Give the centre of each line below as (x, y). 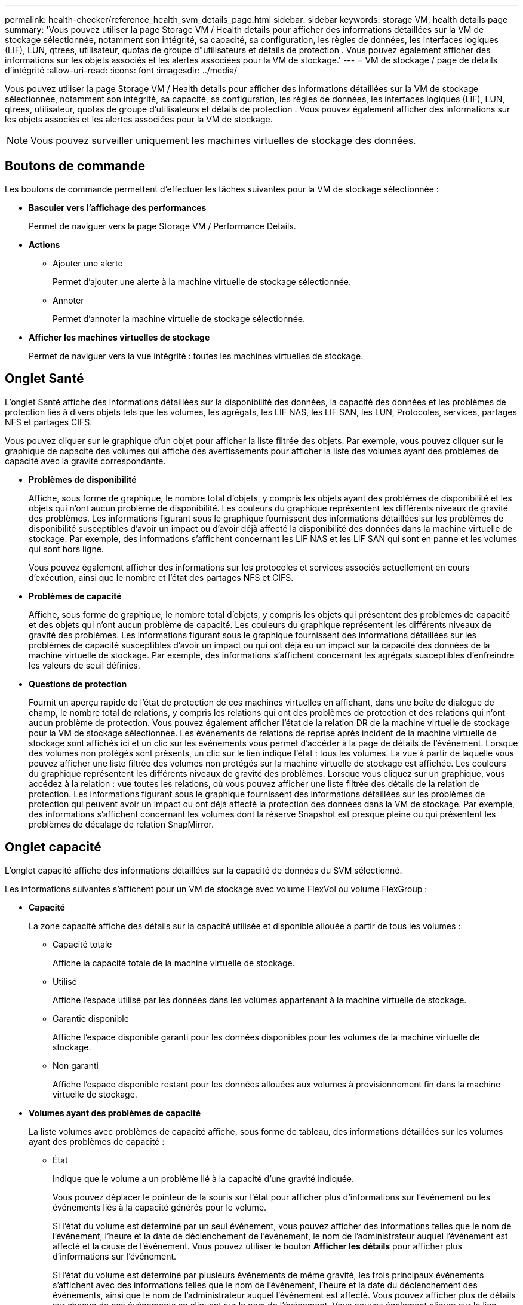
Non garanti (76, 1065)
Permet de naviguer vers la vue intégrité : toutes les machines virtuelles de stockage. (196, 356)
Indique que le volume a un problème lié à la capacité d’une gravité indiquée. (204, 1178)
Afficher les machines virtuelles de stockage (119, 337)
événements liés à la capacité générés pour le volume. (160, 1207)
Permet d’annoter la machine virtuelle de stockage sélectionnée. (179, 318)
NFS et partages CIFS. (49, 422)
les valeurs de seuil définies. (84, 665)
